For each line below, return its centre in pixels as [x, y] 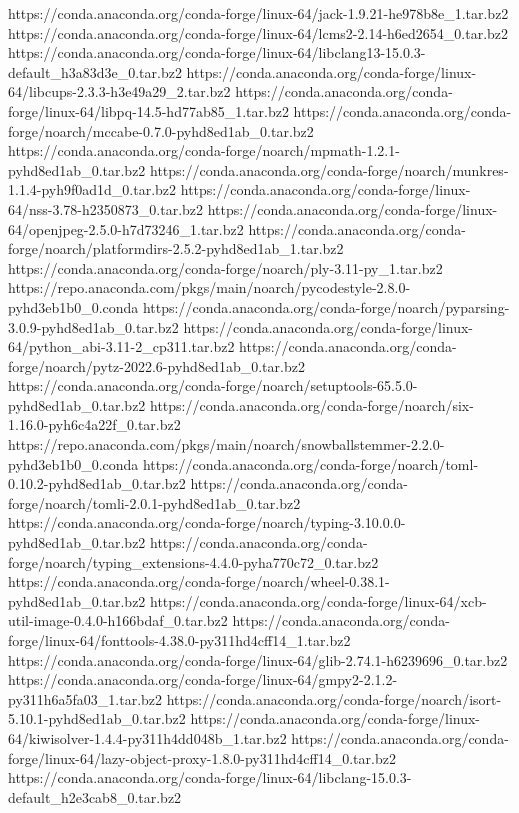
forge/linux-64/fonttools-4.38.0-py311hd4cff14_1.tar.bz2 [179, 640]
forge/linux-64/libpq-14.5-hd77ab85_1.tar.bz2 [148, 110]
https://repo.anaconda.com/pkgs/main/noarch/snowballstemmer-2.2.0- [226, 444]
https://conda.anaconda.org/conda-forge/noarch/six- [312, 404]
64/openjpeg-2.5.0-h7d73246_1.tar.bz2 [126, 228]
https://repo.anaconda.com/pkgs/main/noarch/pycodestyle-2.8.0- [209, 287]
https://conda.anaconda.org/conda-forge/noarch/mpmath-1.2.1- [204, 150]
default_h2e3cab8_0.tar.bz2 [95, 796]
